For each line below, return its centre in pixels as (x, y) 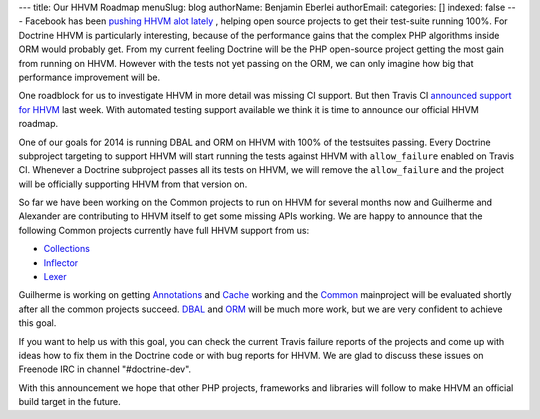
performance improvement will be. (89, 77)
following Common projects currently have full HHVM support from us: (164, 230)
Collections (66, 249)
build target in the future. (70, 402)
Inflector (61, 262)
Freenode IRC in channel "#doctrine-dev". (105, 369)
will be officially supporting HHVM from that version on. (133, 184)
